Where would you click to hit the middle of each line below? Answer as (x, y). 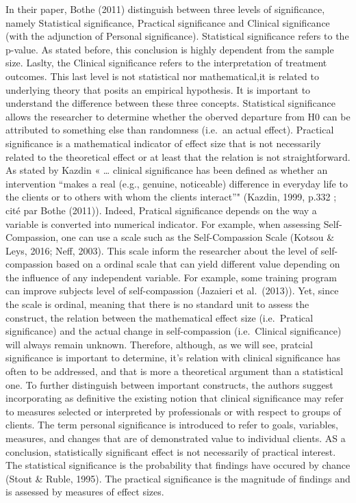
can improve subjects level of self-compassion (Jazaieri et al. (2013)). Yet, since (172, 291)
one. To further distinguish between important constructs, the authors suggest (169, 384)
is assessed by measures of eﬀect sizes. (85, 492)
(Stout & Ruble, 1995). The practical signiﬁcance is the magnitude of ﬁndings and (178, 478)
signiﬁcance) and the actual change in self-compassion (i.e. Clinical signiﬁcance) (174, 331)
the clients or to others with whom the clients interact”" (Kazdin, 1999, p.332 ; (171, 197)
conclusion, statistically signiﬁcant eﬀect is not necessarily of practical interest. (171, 451)
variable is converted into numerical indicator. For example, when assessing (163, 223)
